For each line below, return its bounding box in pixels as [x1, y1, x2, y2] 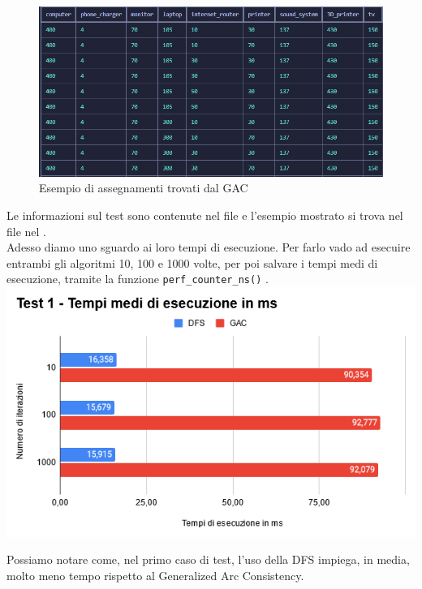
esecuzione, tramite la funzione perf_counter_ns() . [6, 270, 269, 287]
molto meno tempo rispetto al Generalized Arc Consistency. [6, 567, 304, 584]
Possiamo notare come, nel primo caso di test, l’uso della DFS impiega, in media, [6, 551, 410, 568]
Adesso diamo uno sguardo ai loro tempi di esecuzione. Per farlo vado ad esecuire [6, 239, 411, 256]
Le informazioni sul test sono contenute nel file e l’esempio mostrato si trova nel [6, 206, 403, 223]
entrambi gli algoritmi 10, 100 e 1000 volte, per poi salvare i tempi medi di [6, 254, 378, 271]
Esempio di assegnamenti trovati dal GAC [39, 179, 248, 196]
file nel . [6, 222, 46, 239]
